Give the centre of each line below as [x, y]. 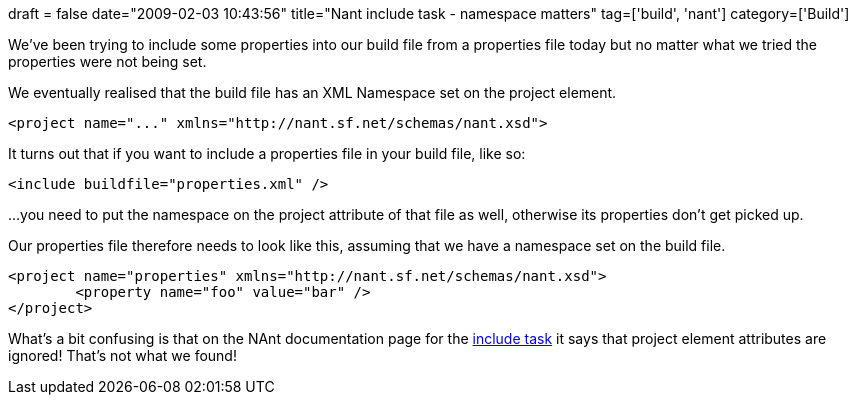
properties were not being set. [107, 61]
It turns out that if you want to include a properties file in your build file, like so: [267, 153]
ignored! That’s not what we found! [122, 355]
